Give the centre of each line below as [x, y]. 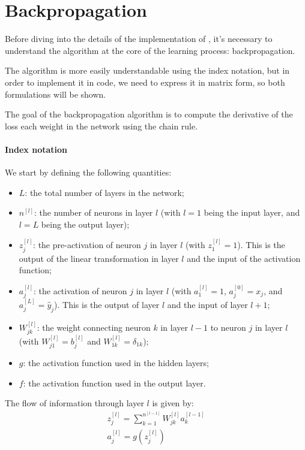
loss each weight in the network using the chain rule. [101, 126]
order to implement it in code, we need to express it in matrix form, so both [145, 82]
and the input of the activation [244, 258]
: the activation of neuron [80, 290]
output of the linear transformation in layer [99, 258]
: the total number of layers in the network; [104, 192]
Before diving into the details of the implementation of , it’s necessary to [139, 39]
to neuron [228, 327]
